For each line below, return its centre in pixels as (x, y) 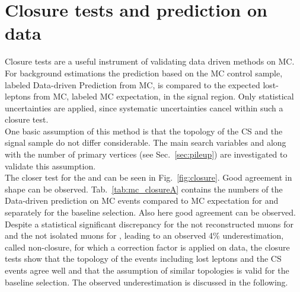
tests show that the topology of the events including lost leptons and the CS (143, 259)
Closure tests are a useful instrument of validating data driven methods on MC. (150, 61)
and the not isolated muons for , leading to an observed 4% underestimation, (144, 235)
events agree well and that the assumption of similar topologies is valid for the (147, 270)
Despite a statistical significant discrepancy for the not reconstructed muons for (149, 224)
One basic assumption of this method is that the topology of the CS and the (144, 131)
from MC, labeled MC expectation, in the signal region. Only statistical (164, 96)
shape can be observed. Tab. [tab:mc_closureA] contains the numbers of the (144, 189)
